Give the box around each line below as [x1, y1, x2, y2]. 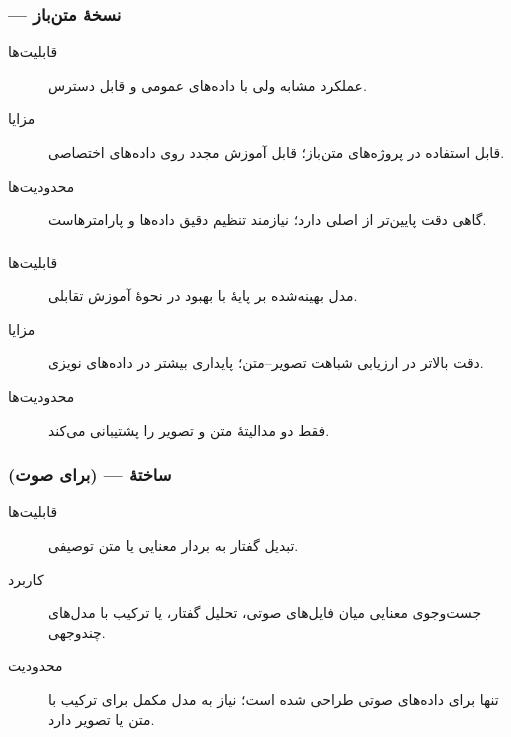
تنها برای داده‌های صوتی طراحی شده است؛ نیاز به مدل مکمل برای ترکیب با [48, 689, 499, 710]
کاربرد [8, 568, 44, 589]
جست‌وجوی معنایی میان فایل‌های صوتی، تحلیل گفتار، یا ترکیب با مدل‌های [48, 602, 482, 623]
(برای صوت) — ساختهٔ [8, 462, 172, 487]
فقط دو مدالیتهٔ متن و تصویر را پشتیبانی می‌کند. [48, 419, 330, 440]
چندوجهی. [48, 621, 106, 642]
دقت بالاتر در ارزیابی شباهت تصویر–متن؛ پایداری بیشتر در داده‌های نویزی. [48, 352, 484, 373]
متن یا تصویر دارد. [48, 708, 155, 729]
